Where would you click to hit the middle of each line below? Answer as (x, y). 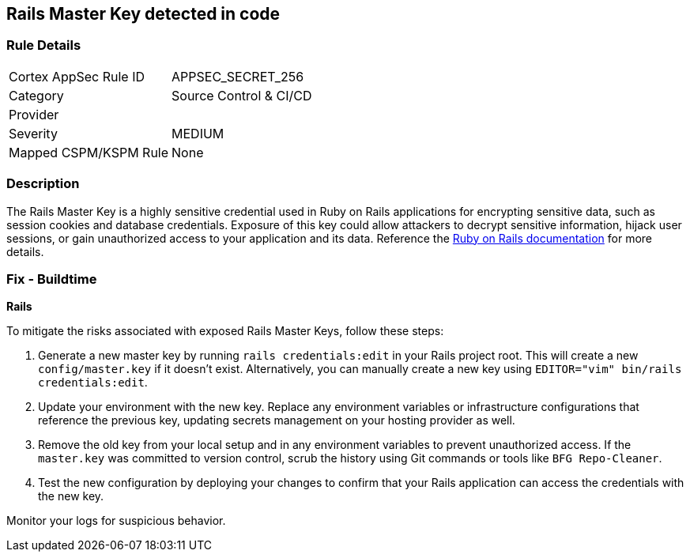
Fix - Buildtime (52, 279)
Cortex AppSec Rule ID (77, 76)
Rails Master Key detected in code (143, 14)
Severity (33, 133)
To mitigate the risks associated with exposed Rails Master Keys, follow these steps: (225, 331)
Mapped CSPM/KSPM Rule (89, 152)
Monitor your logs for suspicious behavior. (116, 521)
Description (43, 184)
